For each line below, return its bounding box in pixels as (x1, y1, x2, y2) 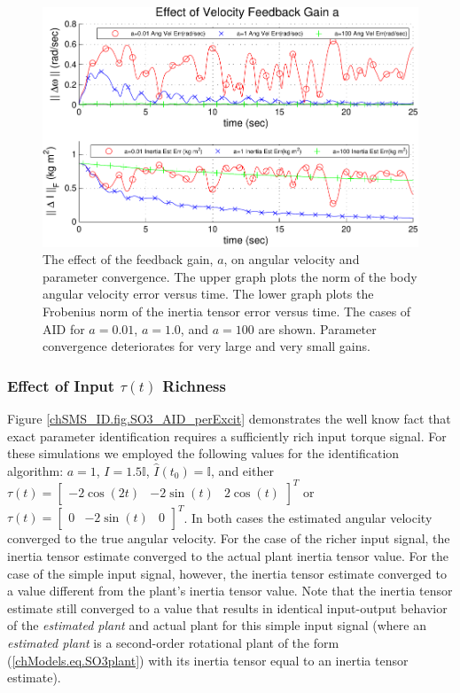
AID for (43, 319, 85, 338)
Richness (162, 374, 226, 396)
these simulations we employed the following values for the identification (7, 444, 400, 463)
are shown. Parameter (258, 319, 377, 338)
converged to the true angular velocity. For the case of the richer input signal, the (7, 529, 450, 548)
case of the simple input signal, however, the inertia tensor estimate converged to (7, 564, 447, 582)
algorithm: (7, 461, 64, 479)
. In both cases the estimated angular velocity (183, 508, 433, 526)
